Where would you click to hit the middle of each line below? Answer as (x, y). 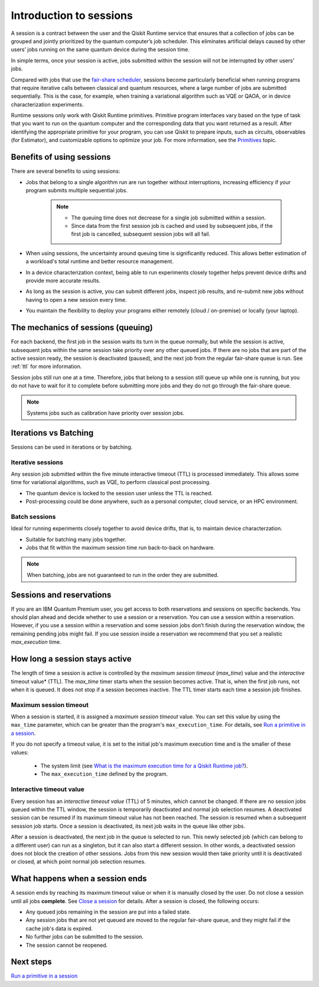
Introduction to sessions (72, 15)
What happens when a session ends (79, 879)
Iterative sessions (37, 462)
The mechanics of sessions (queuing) (82, 328)
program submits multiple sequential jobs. (77, 190)
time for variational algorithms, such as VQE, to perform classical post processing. (111, 482)
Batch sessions (33, 517)
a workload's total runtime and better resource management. (100, 262)
